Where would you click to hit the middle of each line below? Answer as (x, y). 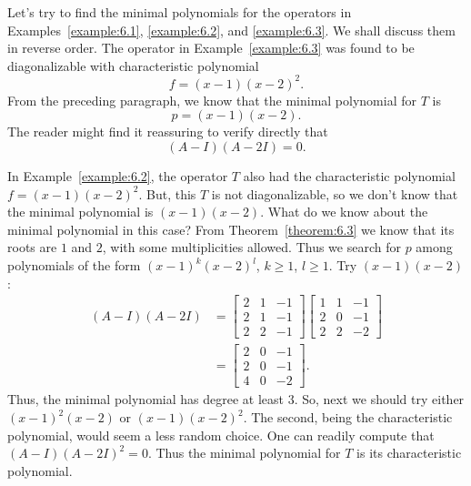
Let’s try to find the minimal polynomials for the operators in (180, 12)
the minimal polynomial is (80, 212)
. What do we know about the (344, 212)
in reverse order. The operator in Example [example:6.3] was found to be (211, 48)
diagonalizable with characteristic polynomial (133, 65)
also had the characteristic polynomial (349, 176)
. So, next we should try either (379, 399)
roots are (32, 247)
